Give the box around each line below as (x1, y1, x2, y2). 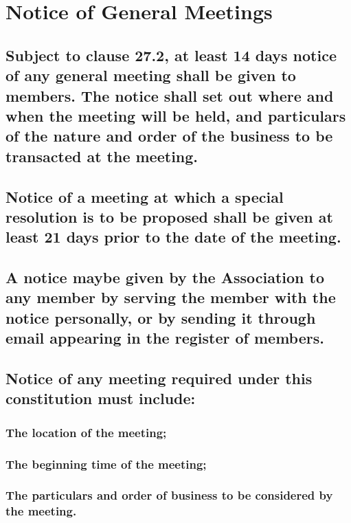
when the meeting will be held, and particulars (5, 104, 346, 126)
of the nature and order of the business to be (5, 125, 333, 146)
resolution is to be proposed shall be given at (5, 205, 333, 227)
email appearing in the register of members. (5, 327, 324, 348)
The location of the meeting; (5, 423, 167, 441)
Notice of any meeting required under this (5, 368, 313, 389)
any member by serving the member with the (5, 287, 336, 308)
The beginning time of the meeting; (5, 455, 207, 472)
